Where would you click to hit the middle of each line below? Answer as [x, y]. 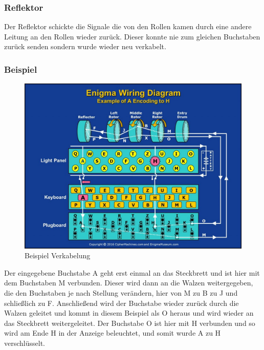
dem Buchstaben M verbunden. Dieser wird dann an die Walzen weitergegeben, [129, 283]
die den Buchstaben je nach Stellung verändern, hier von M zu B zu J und [121, 292]
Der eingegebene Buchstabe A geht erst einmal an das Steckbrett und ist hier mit [132, 272]
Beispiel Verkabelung [58, 255]
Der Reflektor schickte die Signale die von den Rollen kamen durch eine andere [128, 26]
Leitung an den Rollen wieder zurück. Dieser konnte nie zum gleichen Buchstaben [132, 36]
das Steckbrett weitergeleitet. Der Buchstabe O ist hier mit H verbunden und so [130, 323]
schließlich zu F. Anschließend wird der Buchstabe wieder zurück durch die [122, 303]
